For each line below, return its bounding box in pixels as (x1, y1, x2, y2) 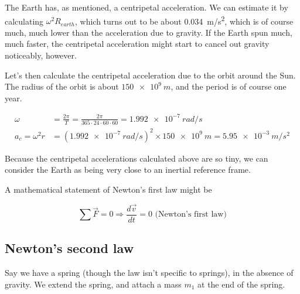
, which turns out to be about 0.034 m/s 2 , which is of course (75, 13, 294, 27)
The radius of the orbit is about (5, 80, 119, 93)
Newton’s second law (5, 239, 134, 257)
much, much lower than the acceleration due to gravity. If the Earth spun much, (5, 26, 292, 38)
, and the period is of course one (171, 80, 287, 93)
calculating (5, 15, 44, 27)
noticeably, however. (5, 49, 77, 61)
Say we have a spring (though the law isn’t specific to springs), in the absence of (5, 266, 294, 279)
